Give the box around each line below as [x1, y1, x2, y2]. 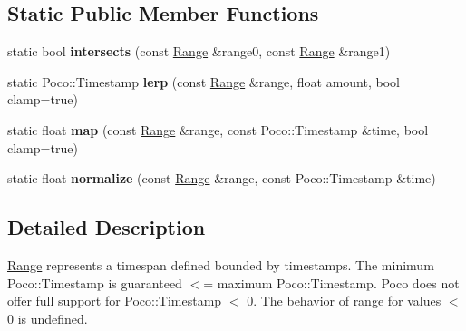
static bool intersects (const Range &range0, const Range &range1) [7, 42, 391, 61]
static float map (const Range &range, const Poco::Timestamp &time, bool [7, 120, 429, 139]
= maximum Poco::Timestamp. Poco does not [203, 273, 460, 292]
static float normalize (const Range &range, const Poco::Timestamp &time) [7, 169, 436, 188]
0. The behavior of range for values [247, 291, 442, 310]
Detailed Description [7, 213, 206, 241]
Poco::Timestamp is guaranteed [7, 273, 182, 292]
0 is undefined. [7, 308, 88, 327]
